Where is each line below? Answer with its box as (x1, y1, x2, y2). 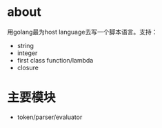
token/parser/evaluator (17, 113, 83, 121)
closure (17, 63, 39, 72)
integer (17, 49, 38, 57)
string (17, 41, 34, 50)
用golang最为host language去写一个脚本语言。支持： (7, 28, 158, 36)
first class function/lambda (17, 56, 94, 64)
